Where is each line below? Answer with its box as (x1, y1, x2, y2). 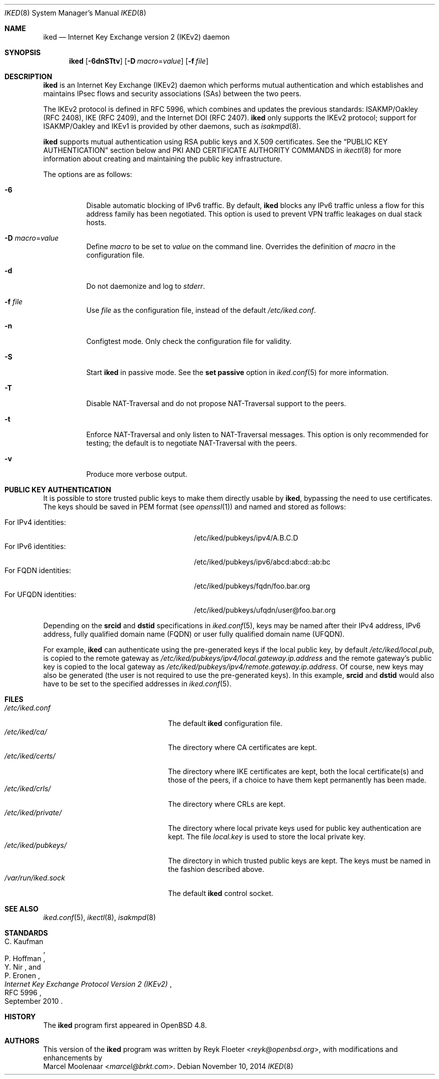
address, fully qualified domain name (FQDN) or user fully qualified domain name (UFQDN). (43, 630, 345, 638)
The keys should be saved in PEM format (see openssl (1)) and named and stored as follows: (43, 502, 346, 511)
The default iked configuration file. (168, 719, 282, 728)
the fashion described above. (168, 865, 264, 873)
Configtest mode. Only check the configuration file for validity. (86, 337, 292, 345)
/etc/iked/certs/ (5, 752, 56, 760)
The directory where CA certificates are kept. (168, 743, 317, 752)
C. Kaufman (5, 937, 44, 946)
